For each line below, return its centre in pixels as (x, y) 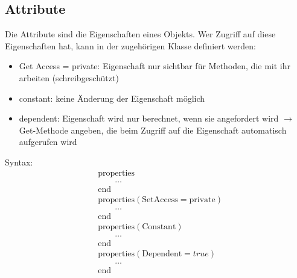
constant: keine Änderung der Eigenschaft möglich (112, 98)
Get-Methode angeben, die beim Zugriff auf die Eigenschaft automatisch (153, 130)
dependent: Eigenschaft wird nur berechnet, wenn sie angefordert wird (149, 118)
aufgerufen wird (48, 142)
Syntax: (19, 162)
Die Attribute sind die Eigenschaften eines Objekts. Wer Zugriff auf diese (140, 34)
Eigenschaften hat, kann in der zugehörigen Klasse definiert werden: (130, 45)
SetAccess (160, 199)
